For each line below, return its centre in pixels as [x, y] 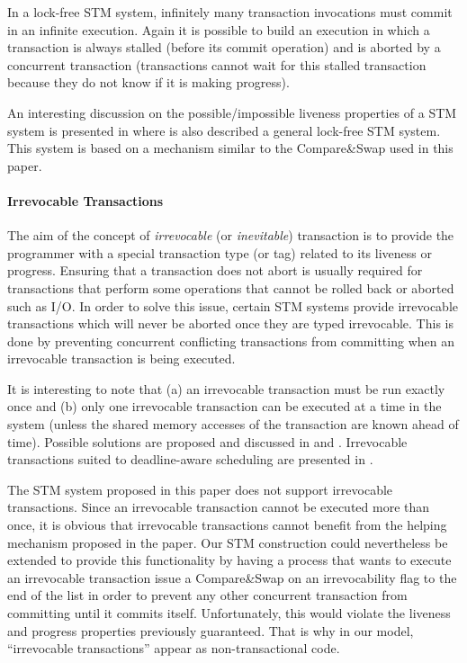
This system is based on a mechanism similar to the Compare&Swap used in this [230, 148]
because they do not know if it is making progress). [148, 82]
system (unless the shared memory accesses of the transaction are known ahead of [233, 424]
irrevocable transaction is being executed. [121, 358]
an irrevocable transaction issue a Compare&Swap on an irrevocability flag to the [232, 577]
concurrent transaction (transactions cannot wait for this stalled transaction [217, 64]
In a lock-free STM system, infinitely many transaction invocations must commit [230, 12]
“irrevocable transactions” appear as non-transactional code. [174, 648]
